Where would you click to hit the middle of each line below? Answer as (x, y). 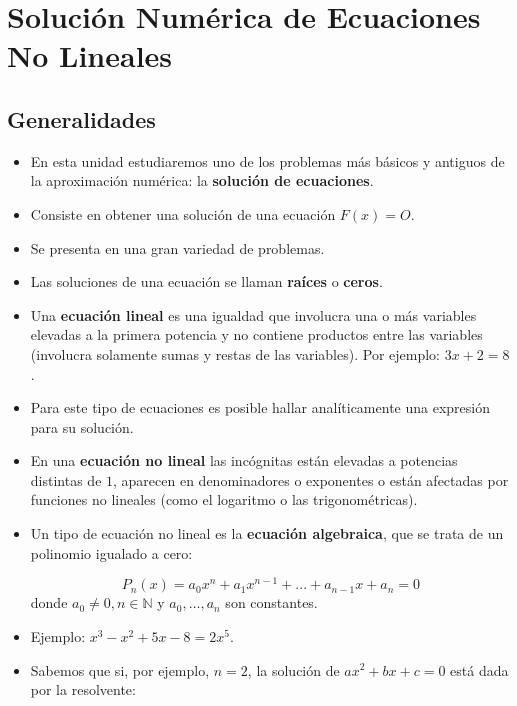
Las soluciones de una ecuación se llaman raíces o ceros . (206, 281)
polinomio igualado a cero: (111, 552)
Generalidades (81, 118)
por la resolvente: (83, 689)
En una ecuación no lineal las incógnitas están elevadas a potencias (244, 460)
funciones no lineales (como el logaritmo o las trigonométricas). (224, 499)
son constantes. (271, 602)
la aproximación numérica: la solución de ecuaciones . (202, 180)
